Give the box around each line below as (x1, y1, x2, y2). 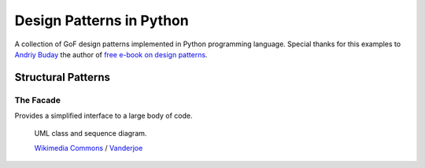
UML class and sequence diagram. (34, 129, 147, 138)
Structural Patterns (14, 71, 110, 84)
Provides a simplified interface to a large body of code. (14, 111, 193, 121)
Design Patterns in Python (14, 12, 189, 29)
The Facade (14, 94, 61, 105)
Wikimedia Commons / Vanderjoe (34, 143, 143, 152)
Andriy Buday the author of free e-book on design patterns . (14, 49, 208, 59)
